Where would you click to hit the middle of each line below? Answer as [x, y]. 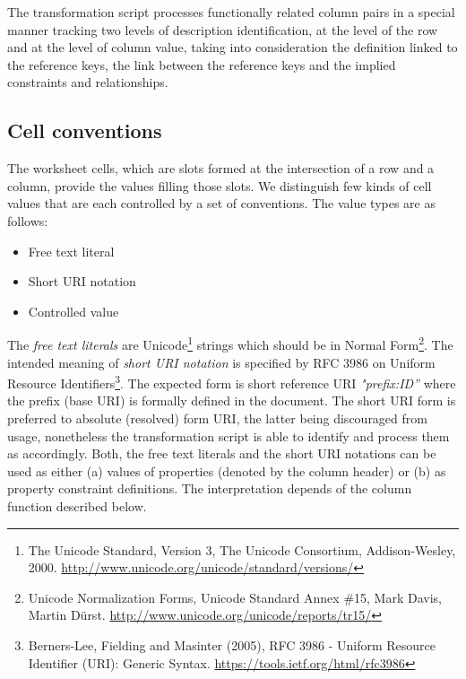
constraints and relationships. [88, 82]
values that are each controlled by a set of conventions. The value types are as [221, 203]
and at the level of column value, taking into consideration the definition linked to [233, 47]
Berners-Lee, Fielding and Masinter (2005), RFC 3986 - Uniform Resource [232, 644]
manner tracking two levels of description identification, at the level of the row [223, 29]
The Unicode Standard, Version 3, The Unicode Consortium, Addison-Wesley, [242, 549]
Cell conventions [85, 131]
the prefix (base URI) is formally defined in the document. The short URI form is [232, 400]
